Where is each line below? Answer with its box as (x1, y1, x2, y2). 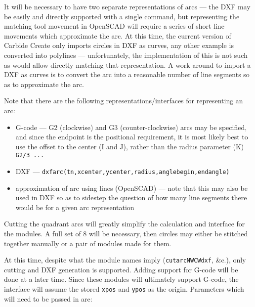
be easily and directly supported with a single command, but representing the (4, 11, 240, 21)
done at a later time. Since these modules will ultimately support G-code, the (4, 274, 239, 284)
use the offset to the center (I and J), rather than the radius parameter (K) (15, 141, 244, 151)
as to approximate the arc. (4, 79, 84, 89)
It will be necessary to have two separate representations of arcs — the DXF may (4, 1, 251, 11)
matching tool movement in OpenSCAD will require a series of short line (4, 21, 224, 31)
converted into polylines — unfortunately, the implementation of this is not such (4, 49, 248, 60)
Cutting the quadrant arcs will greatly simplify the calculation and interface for (4, 219, 245, 229)
